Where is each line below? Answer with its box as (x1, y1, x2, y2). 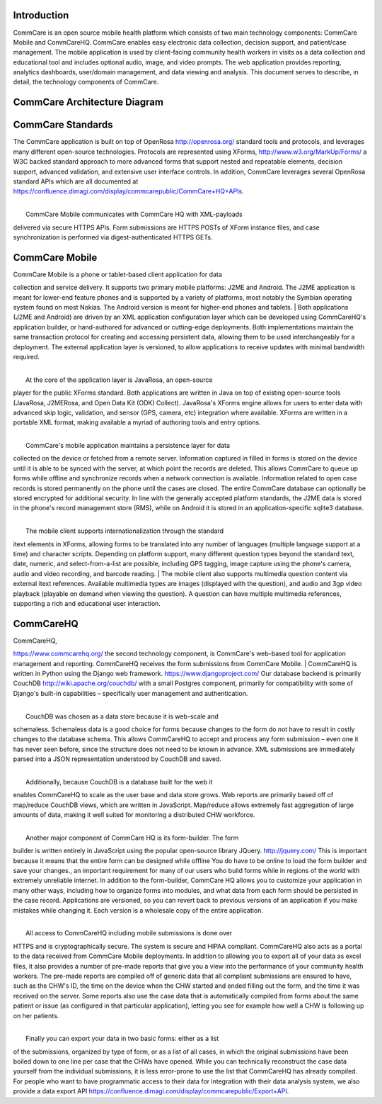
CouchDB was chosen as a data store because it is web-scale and (25, 712, 219, 721)
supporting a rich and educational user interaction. (13, 599, 161, 607)
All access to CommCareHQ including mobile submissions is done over (25, 929, 233, 937)
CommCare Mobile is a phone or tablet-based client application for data (13, 270, 223, 278)
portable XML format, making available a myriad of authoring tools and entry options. (13, 418, 261, 427)
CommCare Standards (13, 119, 113, 131)
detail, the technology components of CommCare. (13, 78, 159, 86)
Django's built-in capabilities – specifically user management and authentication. (13, 689, 248, 697)
